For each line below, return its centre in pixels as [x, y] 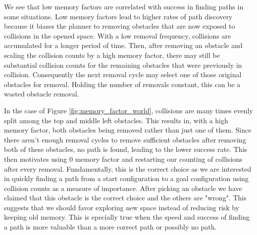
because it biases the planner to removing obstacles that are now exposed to [120, 26]
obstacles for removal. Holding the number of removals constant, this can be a [122, 84]
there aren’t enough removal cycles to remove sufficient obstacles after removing [125, 139]
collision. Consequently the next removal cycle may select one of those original [123, 74]
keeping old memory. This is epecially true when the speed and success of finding [127, 217]
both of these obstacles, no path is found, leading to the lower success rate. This [126, 149]
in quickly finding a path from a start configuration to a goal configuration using [126, 178]
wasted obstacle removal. [42, 94]
